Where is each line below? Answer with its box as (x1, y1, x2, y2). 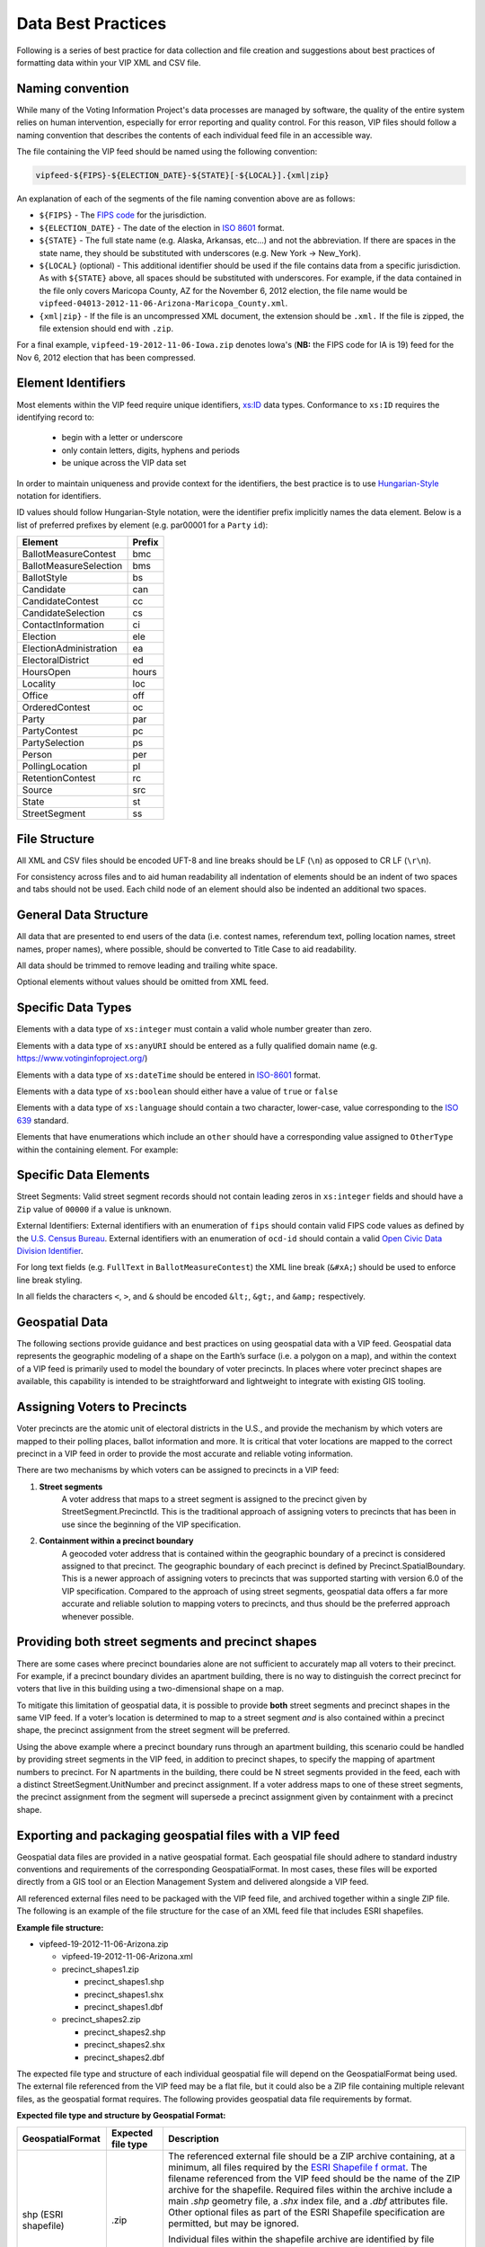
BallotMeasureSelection (22, 560, 123, 573)
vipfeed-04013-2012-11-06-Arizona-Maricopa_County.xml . (39, 298, 288, 309)
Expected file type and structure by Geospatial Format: (16, 2110, 226, 2121)
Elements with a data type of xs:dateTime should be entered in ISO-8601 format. (16, 1070, 321, 1080)
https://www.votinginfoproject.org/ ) (16, 1052, 148, 1064)
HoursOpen (22, 666, 71, 679)
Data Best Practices (16, 13, 167, 33)
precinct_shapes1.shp (84, 1976, 165, 1987)
